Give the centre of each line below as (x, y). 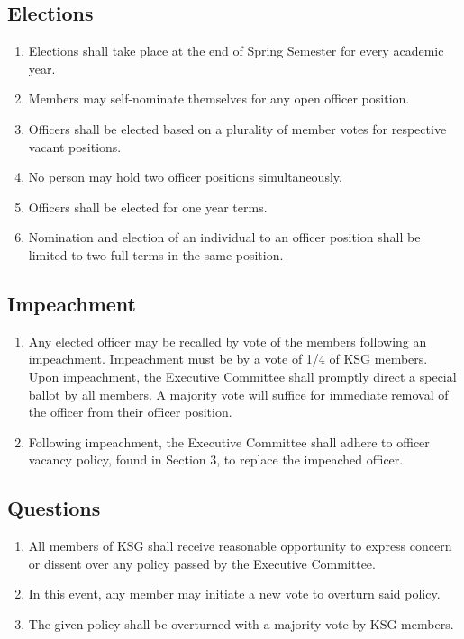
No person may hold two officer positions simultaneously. (185, 177)
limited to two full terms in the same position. (156, 254)
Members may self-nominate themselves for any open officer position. (219, 99)
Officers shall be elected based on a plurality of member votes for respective (237, 128)
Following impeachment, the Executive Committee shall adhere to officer (229, 441)
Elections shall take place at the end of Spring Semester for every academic (236, 51)
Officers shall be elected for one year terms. (148, 207)
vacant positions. (75, 146)
